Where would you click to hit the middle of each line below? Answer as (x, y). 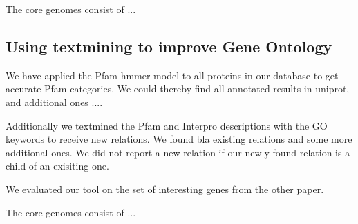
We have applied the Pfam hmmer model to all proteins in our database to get (172, 75)
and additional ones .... (54, 102)
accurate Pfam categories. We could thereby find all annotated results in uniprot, (178, 89)
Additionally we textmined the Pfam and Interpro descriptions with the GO (167, 125)
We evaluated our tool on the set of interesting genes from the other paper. (165, 189)
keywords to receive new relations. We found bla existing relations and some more (179, 139)
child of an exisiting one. (57, 166)
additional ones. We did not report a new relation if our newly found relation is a (178, 152)
